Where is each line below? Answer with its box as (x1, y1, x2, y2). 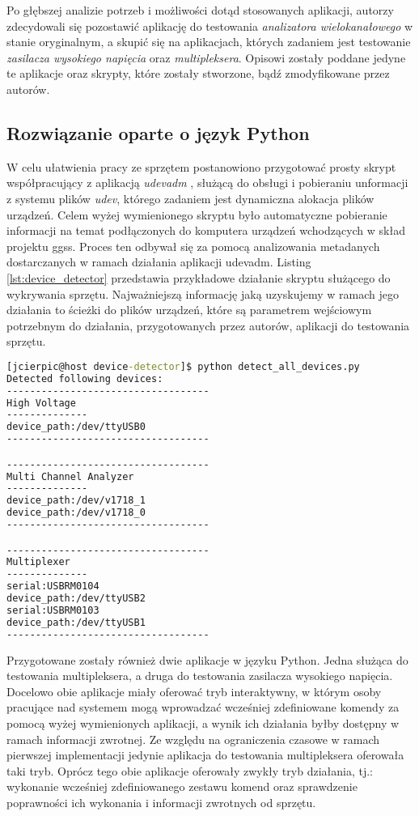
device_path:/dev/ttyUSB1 (6, 616, 146, 628)
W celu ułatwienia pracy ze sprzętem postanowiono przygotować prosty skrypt (6, 158, 396, 175)
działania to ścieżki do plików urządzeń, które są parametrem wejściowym (6, 301, 372, 318)
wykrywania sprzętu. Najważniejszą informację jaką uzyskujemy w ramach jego (6, 285, 399, 302)
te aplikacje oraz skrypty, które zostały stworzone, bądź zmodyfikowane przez (6, 65, 390, 82)
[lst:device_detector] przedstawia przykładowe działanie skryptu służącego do (6, 269, 391, 286)
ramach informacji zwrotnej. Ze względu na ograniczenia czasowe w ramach (6, 730, 380, 747)
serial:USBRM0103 (6, 604, 99, 616)
